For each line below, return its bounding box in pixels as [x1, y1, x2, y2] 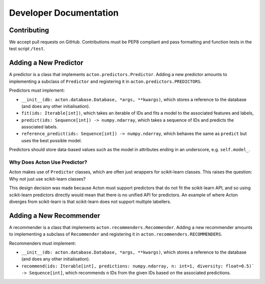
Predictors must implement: [9, 87, 65, 93]
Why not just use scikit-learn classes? [9, 176, 86, 181]
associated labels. [21, 124, 58, 130]
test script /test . [9, 46, 45, 52]
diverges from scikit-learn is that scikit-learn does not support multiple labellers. [9, 199, 171, 205]
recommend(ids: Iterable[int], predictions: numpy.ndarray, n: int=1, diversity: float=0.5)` [21, 263, 255, 269]
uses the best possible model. [21, 137, 82, 143]
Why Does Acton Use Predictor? [9, 159, 88, 166]
